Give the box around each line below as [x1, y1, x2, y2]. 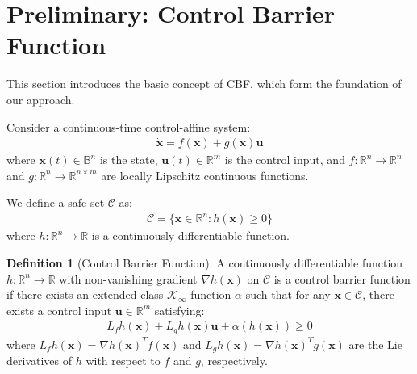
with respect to [85, 352, 161, 369]
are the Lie [348, 335, 402, 352]
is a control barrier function [273, 270, 411, 287]
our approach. [6, 90, 75, 107]
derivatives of [6, 352, 73, 369]
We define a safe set [6, 194, 105, 211]
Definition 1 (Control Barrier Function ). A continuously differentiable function [6, 254, 403, 271]
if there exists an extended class [6, 286, 164, 303]
